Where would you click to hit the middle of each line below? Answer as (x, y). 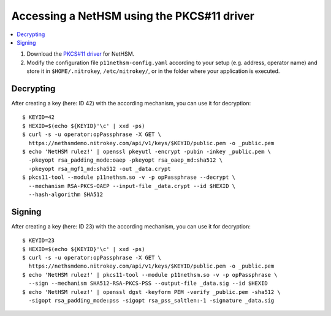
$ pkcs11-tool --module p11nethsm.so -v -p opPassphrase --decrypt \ (129, 177)
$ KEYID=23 (39, 241)
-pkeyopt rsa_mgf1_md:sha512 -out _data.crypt (100, 169)
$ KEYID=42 (39, 117)
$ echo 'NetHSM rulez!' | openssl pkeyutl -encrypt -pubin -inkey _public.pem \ (147, 151)
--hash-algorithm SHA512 (66, 194)
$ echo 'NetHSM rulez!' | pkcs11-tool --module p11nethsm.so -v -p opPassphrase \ (150, 275)
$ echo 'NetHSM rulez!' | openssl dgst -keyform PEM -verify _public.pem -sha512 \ (152, 292)
